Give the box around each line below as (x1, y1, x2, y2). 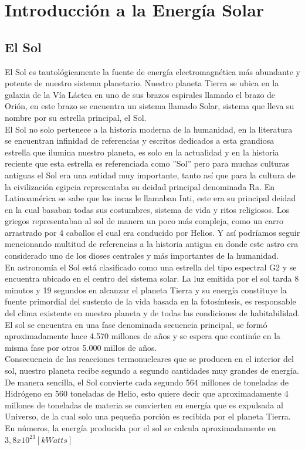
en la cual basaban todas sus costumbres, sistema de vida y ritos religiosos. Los (5, 203, 289, 215)
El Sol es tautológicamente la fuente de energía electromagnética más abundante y (5, 65, 300, 77)
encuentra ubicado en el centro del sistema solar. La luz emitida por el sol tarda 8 (5, 272, 299, 285)
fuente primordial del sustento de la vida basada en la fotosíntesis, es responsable (5, 295, 296, 307)
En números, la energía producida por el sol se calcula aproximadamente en (5, 421, 276, 434)
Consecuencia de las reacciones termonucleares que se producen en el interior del (5, 353, 294, 365)
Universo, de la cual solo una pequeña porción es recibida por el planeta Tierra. (5, 410, 291, 422)
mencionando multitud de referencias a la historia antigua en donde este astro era (5, 238, 299, 250)
